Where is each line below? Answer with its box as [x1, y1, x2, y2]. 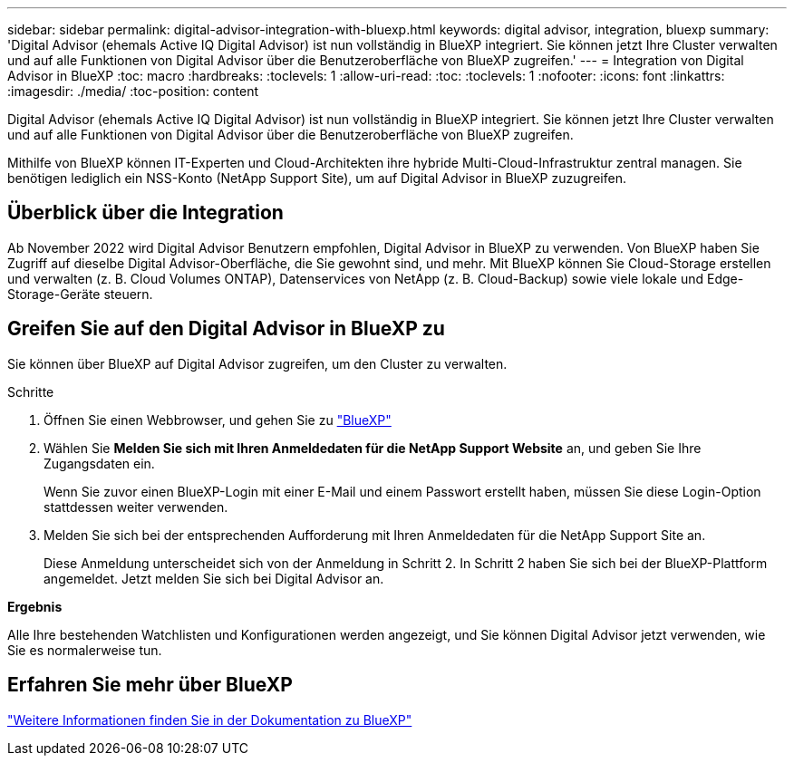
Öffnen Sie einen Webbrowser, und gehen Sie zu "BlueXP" [44, 411, 392, 428]
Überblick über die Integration [7, 201, 284, 225]
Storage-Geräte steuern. [7, 285, 153, 302]
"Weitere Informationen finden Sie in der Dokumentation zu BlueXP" [7, 711, 412, 728]
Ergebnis [7, 598, 63, 614]
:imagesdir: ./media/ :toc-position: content [7, 83, 258, 99]
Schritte [7, 383, 54, 400]
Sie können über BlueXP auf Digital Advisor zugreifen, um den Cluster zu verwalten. [7, 355, 508, 372]
